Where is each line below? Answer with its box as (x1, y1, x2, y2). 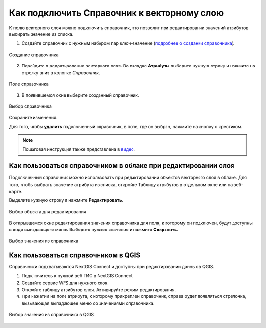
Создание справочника (9, 52, 59, 58)
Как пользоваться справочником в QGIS (9, 251, 140, 259)
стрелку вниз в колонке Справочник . (21, 69, 100, 76)
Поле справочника (9, 81, 49, 87)
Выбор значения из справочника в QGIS (9, 312, 94, 318)
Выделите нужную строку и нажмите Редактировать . (9, 197, 123, 203)
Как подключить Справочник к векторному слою (9, 7, 224, 18)
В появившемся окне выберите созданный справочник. (21, 92, 139, 98)
